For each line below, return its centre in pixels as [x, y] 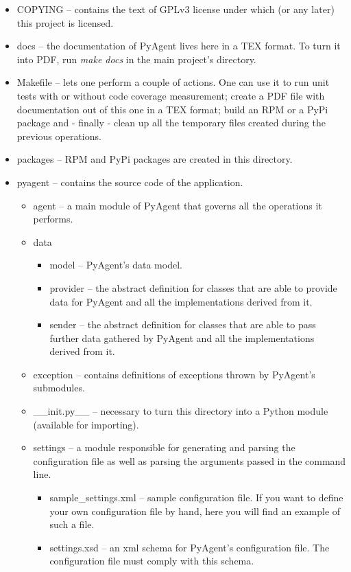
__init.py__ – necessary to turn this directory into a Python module [181, 411]
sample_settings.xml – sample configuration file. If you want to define [196, 497]
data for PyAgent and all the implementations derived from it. [181, 301]
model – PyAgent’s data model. [116, 265]
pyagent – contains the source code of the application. [130, 182]
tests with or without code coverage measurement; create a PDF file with [171, 95]
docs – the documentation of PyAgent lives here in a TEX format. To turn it [179, 46]
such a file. [72, 524]
